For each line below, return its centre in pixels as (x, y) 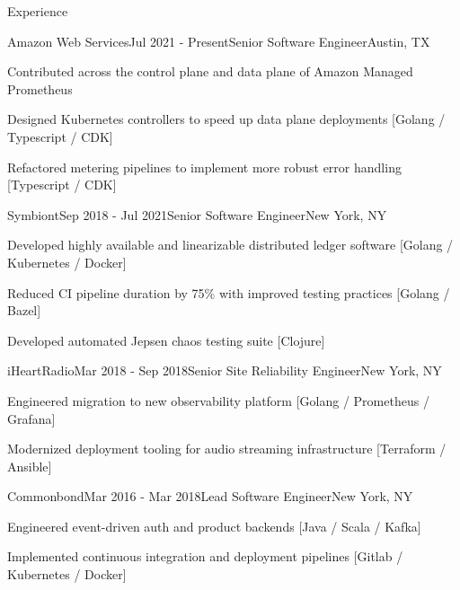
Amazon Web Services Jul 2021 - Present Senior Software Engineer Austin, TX (219, 41)
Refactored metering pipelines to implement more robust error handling (204, 167)
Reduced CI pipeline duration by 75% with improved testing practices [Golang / (229, 292)
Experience (38, 11)
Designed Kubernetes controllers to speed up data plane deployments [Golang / (226, 119)
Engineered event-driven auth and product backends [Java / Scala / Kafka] (214, 526)
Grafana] (31, 418)
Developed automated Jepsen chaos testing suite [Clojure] (166, 340)
